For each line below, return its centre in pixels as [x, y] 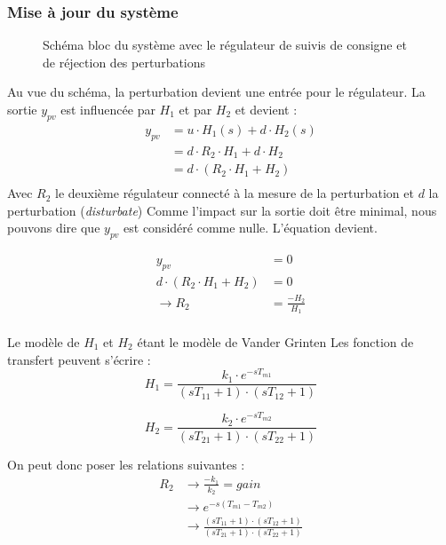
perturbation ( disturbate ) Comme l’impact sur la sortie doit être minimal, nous [222, 210]
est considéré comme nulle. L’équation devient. [251, 228]
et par [195, 109]
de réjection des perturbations [124, 62]
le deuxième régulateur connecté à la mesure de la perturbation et [235, 193]
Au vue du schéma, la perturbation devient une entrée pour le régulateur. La [216, 92]
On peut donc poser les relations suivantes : [126, 464]
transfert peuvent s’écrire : [79, 359]
